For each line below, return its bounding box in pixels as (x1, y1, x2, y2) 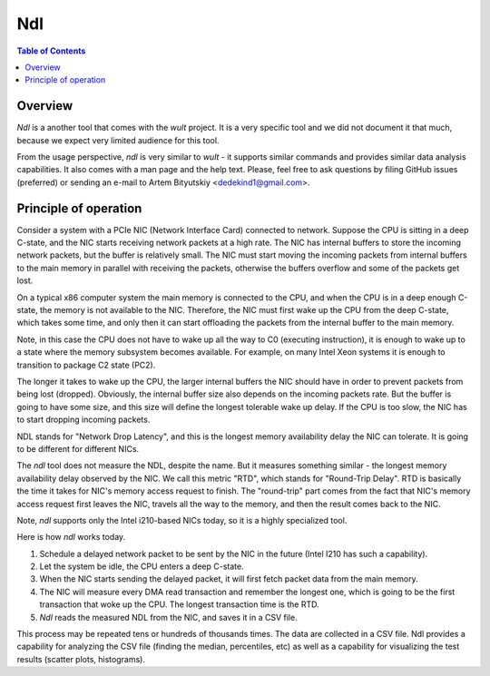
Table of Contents (16, 45, 86, 56)
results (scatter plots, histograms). (16, 653, 145, 664)
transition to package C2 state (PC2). (16, 359, 156, 370)
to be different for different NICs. (16, 443, 140, 454)
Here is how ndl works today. (16, 532, 126, 543)
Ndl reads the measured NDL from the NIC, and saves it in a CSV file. (39, 612, 299, 622)
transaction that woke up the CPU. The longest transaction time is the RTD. (39, 599, 319, 610)
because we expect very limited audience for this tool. (16, 134, 220, 145)
